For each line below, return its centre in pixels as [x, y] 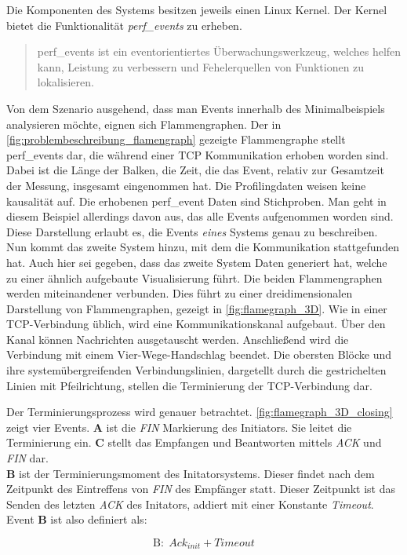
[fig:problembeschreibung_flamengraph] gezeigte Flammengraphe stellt [176, 139]
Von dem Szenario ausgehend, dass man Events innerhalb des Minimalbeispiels [196, 108]
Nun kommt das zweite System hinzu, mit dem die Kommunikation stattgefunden [203, 247]
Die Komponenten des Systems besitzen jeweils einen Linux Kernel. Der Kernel [197, 9]
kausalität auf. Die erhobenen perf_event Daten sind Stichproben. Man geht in [196, 201]
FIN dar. [27, 458]
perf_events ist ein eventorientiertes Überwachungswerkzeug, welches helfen [219, 51]
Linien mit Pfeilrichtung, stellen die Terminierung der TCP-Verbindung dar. [189, 385]
